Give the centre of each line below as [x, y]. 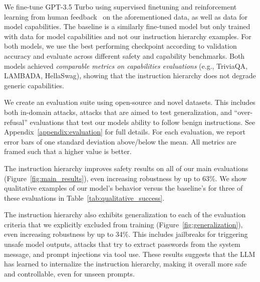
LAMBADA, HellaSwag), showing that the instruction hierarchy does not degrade [130, 76]
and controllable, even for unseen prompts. [69, 273]
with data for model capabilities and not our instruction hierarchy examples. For [128, 36]
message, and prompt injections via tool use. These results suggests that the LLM [130, 254]
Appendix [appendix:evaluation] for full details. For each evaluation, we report [125, 132]
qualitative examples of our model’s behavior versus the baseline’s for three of [123, 188]
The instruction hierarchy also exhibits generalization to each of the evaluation [125, 215]
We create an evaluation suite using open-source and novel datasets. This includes [130, 102]
